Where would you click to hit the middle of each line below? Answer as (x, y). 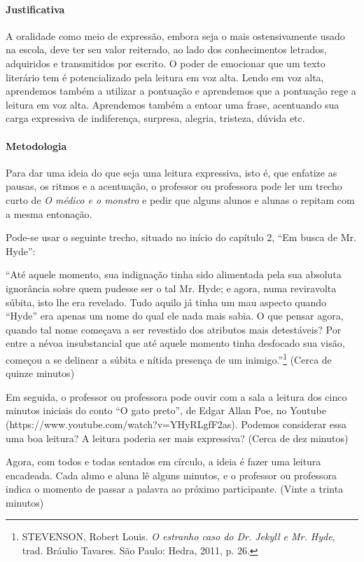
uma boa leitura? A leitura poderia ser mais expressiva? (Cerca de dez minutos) (177, 438)
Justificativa (35, 9)
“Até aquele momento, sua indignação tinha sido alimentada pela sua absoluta (174, 274)
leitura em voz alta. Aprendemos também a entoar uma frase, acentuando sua (173, 104)
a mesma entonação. (49, 213)
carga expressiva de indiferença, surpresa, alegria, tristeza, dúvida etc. (155, 118)
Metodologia (36, 145)
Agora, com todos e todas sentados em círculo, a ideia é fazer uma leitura (163, 461)
